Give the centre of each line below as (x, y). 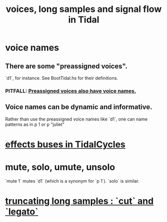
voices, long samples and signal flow (84, 9)
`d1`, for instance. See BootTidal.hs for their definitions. (62, 78)
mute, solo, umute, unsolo (60, 167)
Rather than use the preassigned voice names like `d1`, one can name (77, 119)
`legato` (22, 212)
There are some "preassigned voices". (67, 66)
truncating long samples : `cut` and (79, 201)
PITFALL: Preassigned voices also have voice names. (71, 91)
